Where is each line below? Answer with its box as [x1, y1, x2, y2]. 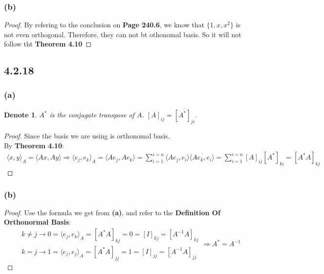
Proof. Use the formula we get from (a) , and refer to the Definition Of [4, 207, 220, 217]
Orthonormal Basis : [4, 217, 71, 227]
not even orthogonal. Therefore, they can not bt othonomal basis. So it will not [4, 29, 241, 39]
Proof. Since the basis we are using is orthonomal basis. [4, 131, 170, 141]
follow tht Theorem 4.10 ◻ [4, 39, 92, 49]
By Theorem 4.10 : [4, 140, 64, 150]
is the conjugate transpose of [49, 110, 134, 120]
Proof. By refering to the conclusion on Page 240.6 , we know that [4, 20, 205, 30]
